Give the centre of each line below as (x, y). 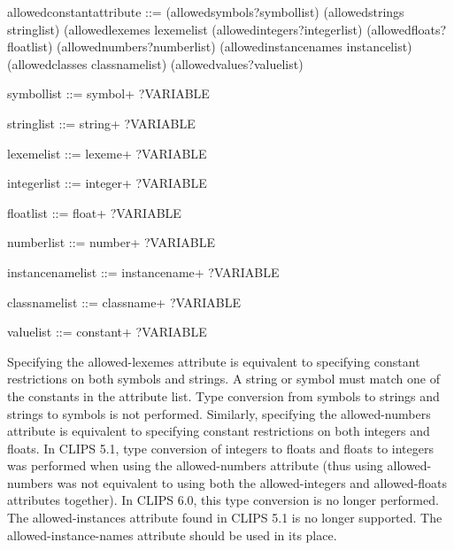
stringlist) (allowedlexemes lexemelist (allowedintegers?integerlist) (185, 29)
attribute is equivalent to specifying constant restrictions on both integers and (219, 431)
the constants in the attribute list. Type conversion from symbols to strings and (223, 395)
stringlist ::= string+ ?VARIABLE (101, 123)
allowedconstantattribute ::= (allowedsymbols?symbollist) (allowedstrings (206, 12)
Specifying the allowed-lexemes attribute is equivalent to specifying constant (214, 361)
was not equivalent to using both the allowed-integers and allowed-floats (252, 482)
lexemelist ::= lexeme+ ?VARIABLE (107, 153)
